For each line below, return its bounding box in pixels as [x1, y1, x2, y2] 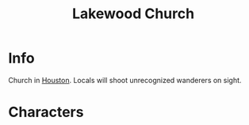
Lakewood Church [71, 5, 195, 23]
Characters [8, 104, 84, 121]
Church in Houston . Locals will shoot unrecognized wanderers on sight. [8, 75, 242, 85]
